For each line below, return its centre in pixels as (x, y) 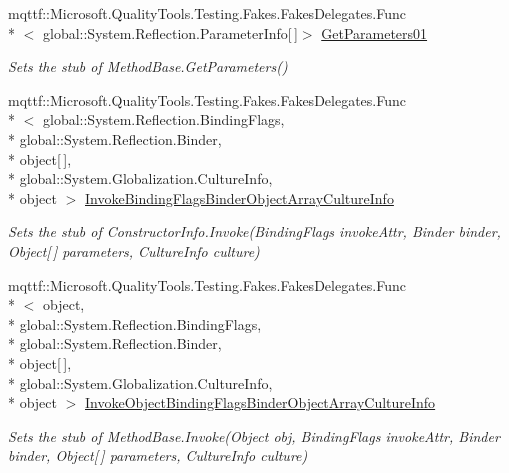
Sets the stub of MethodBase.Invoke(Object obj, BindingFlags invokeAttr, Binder (254, 435)
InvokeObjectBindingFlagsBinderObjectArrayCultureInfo (260, 402)
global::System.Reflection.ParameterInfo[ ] (170, 32)
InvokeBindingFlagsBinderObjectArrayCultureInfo (239, 197)
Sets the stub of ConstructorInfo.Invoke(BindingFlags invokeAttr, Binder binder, (254, 231)
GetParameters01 (374, 32)
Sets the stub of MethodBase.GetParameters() (148, 66)
